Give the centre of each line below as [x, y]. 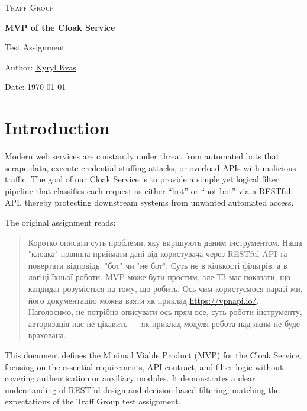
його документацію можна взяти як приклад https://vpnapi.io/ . [143, 300]
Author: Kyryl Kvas [41, 67]
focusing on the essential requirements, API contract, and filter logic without [144, 366]
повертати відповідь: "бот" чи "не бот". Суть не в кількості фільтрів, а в [158, 265]
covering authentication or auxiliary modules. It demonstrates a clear [130, 378]
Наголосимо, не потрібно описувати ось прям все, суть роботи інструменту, [165, 312]
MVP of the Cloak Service [60, 27]
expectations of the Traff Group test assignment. [93, 401]
